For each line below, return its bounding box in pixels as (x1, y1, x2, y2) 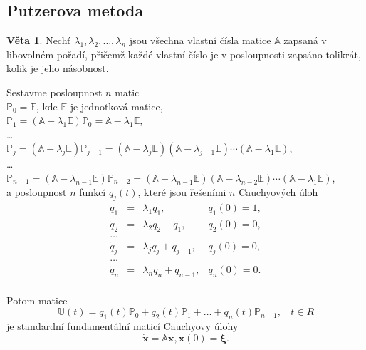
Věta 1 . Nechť (6, 33, 71, 48)
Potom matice (6, 292, 68, 307)
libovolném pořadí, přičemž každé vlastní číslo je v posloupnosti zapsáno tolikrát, (6, 46, 361, 61)
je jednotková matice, (70, 98, 163, 113)
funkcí (79, 184, 106, 199)
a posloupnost (6, 184, 67, 199)
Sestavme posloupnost (6, 84, 103, 99)
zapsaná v (283, 33, 327, 48)
